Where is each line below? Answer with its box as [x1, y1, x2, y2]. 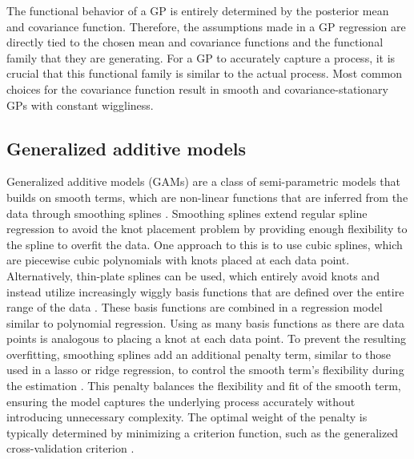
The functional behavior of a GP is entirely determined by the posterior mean [6, 2, 389, 18]
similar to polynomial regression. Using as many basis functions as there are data [6, 314, 405, 331]
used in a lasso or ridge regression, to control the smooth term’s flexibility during [6, 361, 404, 378]
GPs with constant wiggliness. [6, 96, 154, 113]
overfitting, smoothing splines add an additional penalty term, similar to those [6, 345, 392, 362]
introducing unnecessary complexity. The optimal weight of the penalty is [6, 409, 368, 425]
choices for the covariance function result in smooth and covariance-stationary [6, 80, 388, 97]
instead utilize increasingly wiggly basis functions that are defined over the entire [6, 283, 404, 300]
